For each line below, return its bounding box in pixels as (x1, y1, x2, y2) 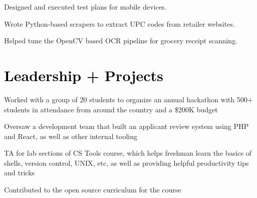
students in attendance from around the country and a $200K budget (4, 104, 218, 114)
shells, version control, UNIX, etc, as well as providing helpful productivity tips (4, 157, 249, 168)
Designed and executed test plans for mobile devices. (4, 2, 167, 12)
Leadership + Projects (4, 64, 164, 85)
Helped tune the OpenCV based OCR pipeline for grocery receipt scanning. (4, 35, 238, 46)
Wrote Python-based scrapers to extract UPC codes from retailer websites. (4, 18, 235, 29)
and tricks (4, 167, 35, 178)
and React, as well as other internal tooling (4, 130, 138, 141)
